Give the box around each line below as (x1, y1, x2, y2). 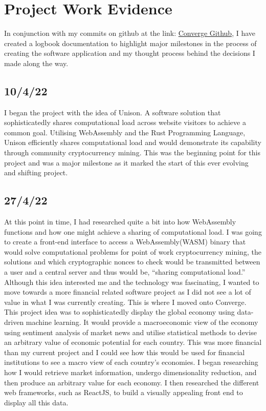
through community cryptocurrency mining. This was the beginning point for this (4, 147, 260, 158)
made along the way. (4, 57, 69, 68)
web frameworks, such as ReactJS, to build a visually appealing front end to (4, 387, 243, 398)
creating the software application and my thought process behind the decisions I (4, 48, 255, 58)
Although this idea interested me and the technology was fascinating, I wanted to (4, 276, 259, 287)
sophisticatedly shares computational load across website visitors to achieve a (4, 117, 246, 128)
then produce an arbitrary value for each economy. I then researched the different (4, 377, 259, 387)
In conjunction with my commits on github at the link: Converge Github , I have (4, 28, 256, 38)
